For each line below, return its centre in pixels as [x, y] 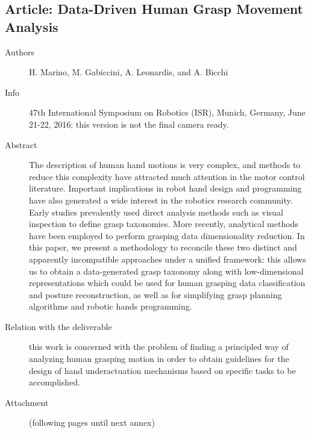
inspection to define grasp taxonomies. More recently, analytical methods [164, 224]
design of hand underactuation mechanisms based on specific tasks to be [162, 370]
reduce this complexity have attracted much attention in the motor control [167, 176]
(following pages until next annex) [92, 422]
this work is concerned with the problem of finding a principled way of [159, 347]
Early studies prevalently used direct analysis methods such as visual [156, 212]
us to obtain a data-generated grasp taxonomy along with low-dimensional [166, 271]
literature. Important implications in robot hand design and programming [165, 188]
